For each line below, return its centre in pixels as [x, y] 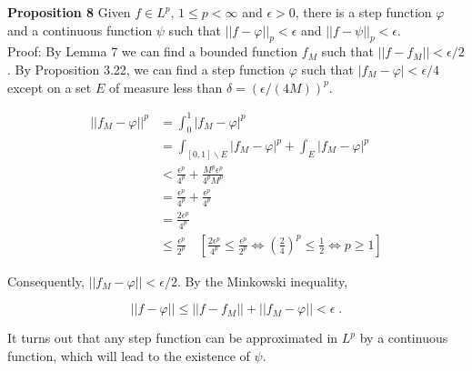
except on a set [50, 87]
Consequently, [46, 281]
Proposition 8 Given [69, 12]
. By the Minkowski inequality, [262, 281]
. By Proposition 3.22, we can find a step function [146, 69]
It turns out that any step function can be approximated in [173, 338]
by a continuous [404, 338]
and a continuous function [80, 30]
